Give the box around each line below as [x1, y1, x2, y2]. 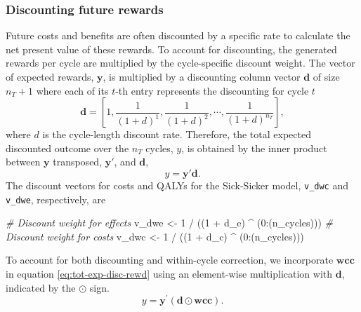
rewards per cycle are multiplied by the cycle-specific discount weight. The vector [6, 55, 355, 70]
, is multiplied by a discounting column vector [103, 69, 301, 83]
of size [313, 69, 340, 83]
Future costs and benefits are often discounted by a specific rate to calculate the [6, 28, 350, 43]
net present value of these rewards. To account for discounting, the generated [6, 41, 337, 56]
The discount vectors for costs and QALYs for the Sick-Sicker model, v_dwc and [6, 177, 349, 192]
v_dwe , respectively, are [6, 191, 106, 206]
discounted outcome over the [6, 140, 129, 155]
